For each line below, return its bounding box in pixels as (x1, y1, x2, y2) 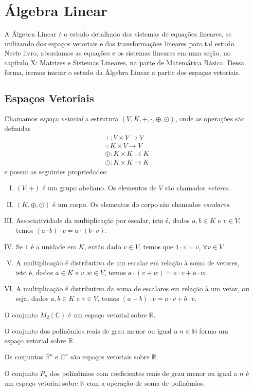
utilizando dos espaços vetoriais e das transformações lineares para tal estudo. (4, 38, 236, 48)
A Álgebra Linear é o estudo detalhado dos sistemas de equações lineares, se (4, 29, 232, 39)
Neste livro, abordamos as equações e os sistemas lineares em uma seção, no (4, 48, 231, 58)
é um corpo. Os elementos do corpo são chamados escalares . (53, 199, 231, 209)
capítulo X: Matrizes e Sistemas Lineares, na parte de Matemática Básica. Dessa (4, 57, 245, 67)
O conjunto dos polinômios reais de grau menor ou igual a (4, 326, 178, 336)
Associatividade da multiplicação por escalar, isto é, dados (16, 215, 190, 225)
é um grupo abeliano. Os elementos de (42, 183, 157, 193)
